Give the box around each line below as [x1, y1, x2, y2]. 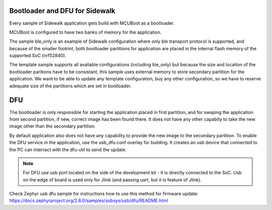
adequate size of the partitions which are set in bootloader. [9, 83, 132, 89]
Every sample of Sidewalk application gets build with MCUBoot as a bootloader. [9, 20, 175, 26]
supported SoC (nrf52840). [9, 53, 66, 59]
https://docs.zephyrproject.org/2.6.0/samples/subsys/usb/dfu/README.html [9, 197, 168, 203]
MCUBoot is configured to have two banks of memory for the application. [9, 29, 162, 35]
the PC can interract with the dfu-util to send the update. [9, 146, 127, 153]
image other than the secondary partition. [9, 123, 96, 129]
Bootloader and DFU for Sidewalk [9, 7, 116, 15]
